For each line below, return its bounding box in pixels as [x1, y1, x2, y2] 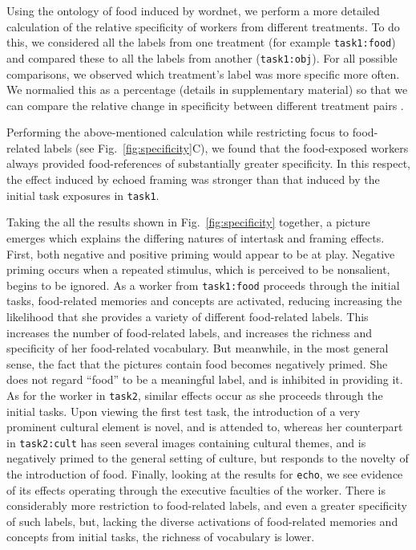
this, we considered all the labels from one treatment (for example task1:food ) [6, 34, 396, 51]
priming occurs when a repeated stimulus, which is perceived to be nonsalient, [6, 261, 390, 278]
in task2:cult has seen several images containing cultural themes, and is [6, 434, 366, 450]
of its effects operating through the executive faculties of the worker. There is [6, 481, 386, 498]
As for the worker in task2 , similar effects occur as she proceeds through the [6, 386, 383, 403]
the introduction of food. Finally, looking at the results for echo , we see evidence [6, 466, 403, 482]
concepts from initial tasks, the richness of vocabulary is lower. [6, 528, 315, 545]
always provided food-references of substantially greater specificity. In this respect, [6, 155, 410, 172]
